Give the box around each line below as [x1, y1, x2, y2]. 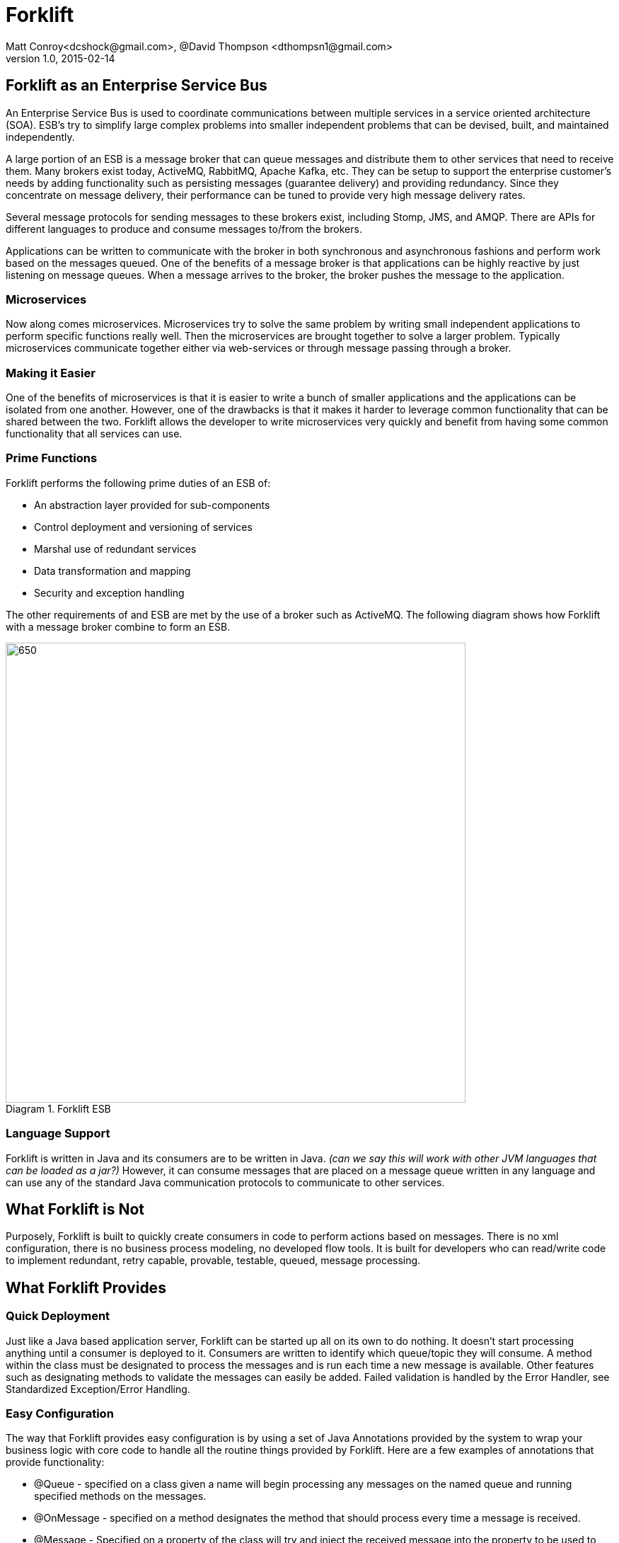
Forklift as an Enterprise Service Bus [6, 76, 267, 95]
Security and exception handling [34, 586, 185, 599]
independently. [6, 130, 75, 143]
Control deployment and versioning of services [34, 520, 253, 533]
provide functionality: [6, 1456, 105, 1469]
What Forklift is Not [6, 1200, 144, 1219]
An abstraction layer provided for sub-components [34, 498, 270, 511]
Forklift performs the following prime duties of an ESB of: [6, 476, 271, 489]
